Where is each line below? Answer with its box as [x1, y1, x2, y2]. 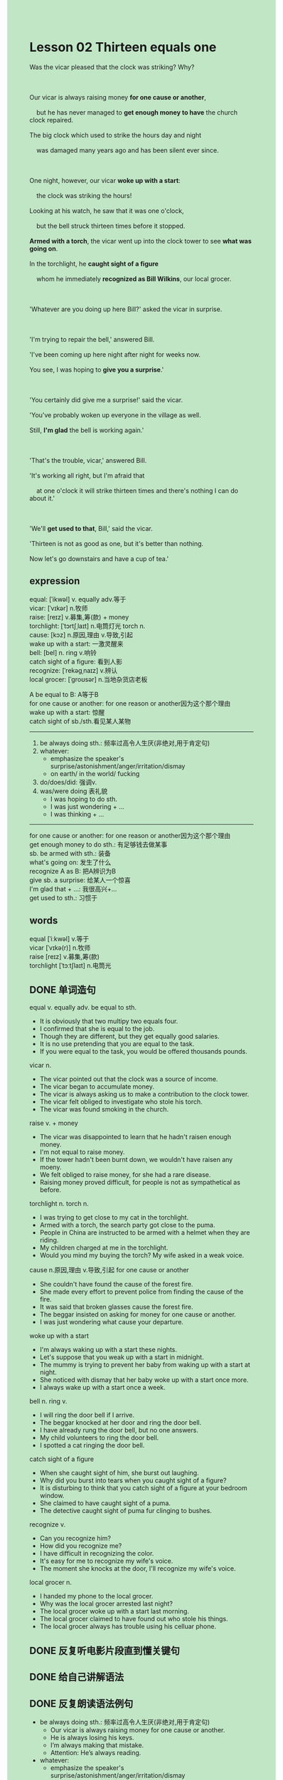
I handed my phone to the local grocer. [39, 1592, 154, 1601]
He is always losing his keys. [50, 1733, 134, 1742]
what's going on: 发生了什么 [29, 858, 112, 867]
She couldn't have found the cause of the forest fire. [39, 1280, 193, 1289]
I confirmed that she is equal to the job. [39, 1025, 155, 1033]
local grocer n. [29, 1578, 72, 1587]
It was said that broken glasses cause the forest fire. [39, 1303, 193, 1312]
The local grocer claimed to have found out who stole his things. [39, 1615, 228, 1623]
